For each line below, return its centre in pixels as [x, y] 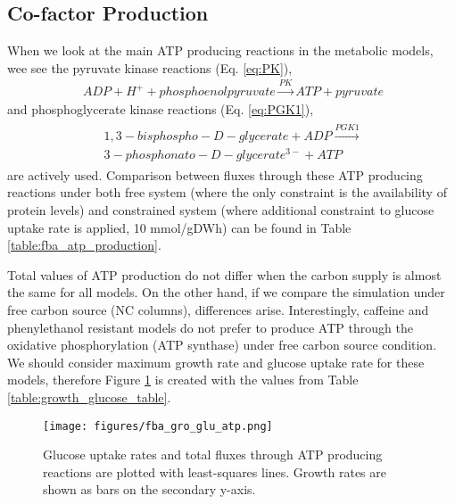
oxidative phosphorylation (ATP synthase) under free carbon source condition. [222, 345]
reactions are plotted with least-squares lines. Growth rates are [215, 471]
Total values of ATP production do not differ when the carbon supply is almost [224, 274]
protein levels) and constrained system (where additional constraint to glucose [221, 209]
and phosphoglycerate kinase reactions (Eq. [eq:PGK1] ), [161, 109]
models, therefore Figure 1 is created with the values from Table [183, 380]
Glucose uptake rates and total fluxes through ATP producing [213, 454]
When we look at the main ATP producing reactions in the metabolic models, [220, 50]
